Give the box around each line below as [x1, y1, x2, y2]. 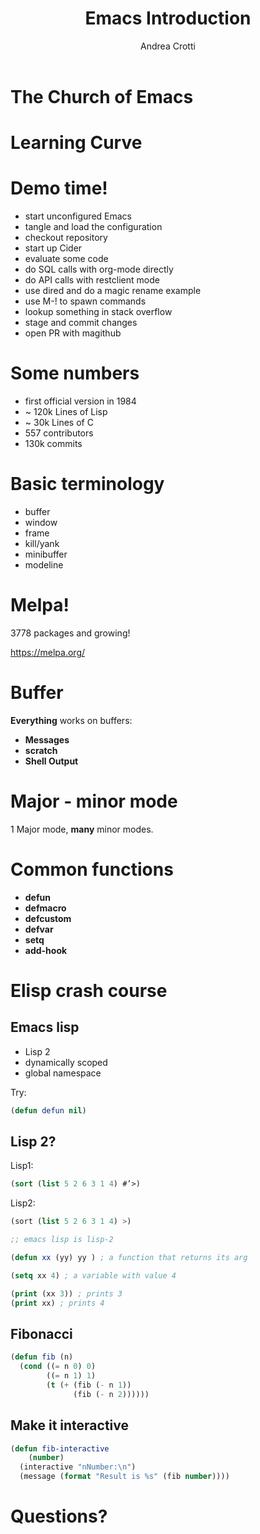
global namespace [24, 1067, 102, 1079]
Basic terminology [10, 473, 165, 496]
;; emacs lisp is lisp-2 [10, 1235, 114, 1245]
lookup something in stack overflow [24, 306, 173, 318]
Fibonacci [10, 1325, 73, 1342]
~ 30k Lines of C [24, 417, 94, 428]
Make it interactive [10, 1417, 129, 1434]
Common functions [10, 858, 174, 881]
